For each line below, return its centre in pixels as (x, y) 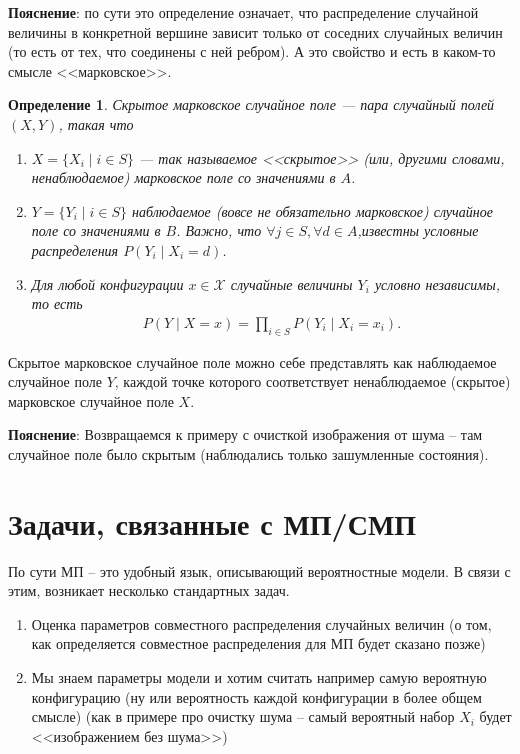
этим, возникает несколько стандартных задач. (149, 590)
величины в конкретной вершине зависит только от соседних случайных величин (255, 31)
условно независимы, (437, 283)
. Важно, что (219, 230)
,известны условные (418, 230)
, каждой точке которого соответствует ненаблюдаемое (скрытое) (312, 381)
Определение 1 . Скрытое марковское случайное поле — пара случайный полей (251, 104)
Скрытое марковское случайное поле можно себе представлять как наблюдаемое (252, 361)
